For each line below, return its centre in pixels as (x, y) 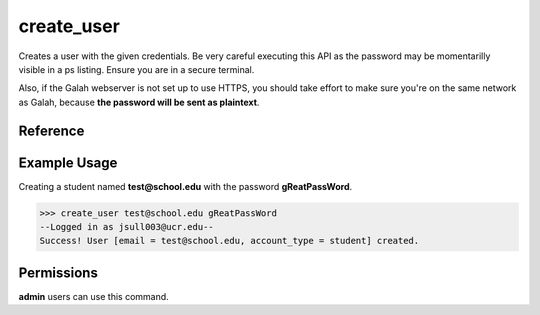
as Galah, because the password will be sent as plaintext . (139, 102)
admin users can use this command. (93, 296)
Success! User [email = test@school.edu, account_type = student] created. (229, 241)
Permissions (58, 272)
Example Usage (68, 162)
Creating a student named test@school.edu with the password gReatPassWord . (185, 186)
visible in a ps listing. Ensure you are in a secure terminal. (136, 69)
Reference (51, 130)
